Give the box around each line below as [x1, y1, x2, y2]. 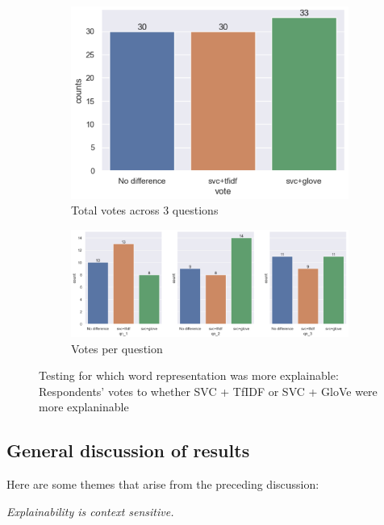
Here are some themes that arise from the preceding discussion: [6, 476, 319, 493]
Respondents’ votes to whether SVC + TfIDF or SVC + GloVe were [39, 382, 378, 399]
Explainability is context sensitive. [6, 502, 174, 519]
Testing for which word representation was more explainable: [39, 367, 339, 384]
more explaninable [39, 398, 129, 415]
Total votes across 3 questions [71, 202, 219, 219]
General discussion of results [6, 438, 250, 463]
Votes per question [71, 340, 163, 356]
